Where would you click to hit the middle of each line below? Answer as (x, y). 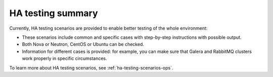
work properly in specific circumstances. (64, 58)
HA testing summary (54, 13)
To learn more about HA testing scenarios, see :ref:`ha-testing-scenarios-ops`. (92, 67)
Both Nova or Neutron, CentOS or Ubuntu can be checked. (83, 44)
